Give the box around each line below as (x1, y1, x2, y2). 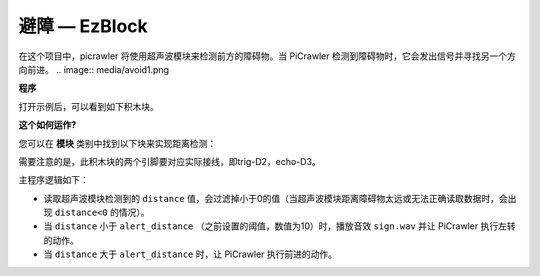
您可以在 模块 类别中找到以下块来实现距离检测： (18, 137, 217, 149)
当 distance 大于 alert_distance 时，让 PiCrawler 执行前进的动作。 (43, 248, 338, 260)
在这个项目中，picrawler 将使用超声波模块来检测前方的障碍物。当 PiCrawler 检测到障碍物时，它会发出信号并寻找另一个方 (18, 50, 517, 62)
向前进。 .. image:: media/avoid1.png (18, 63, 170, 75)
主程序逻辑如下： (18, 174, 89, 186)
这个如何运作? (18, 119, 77, 131)
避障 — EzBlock (18, 15, 149, 37)
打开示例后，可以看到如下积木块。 (18, 100, 159, 112)
